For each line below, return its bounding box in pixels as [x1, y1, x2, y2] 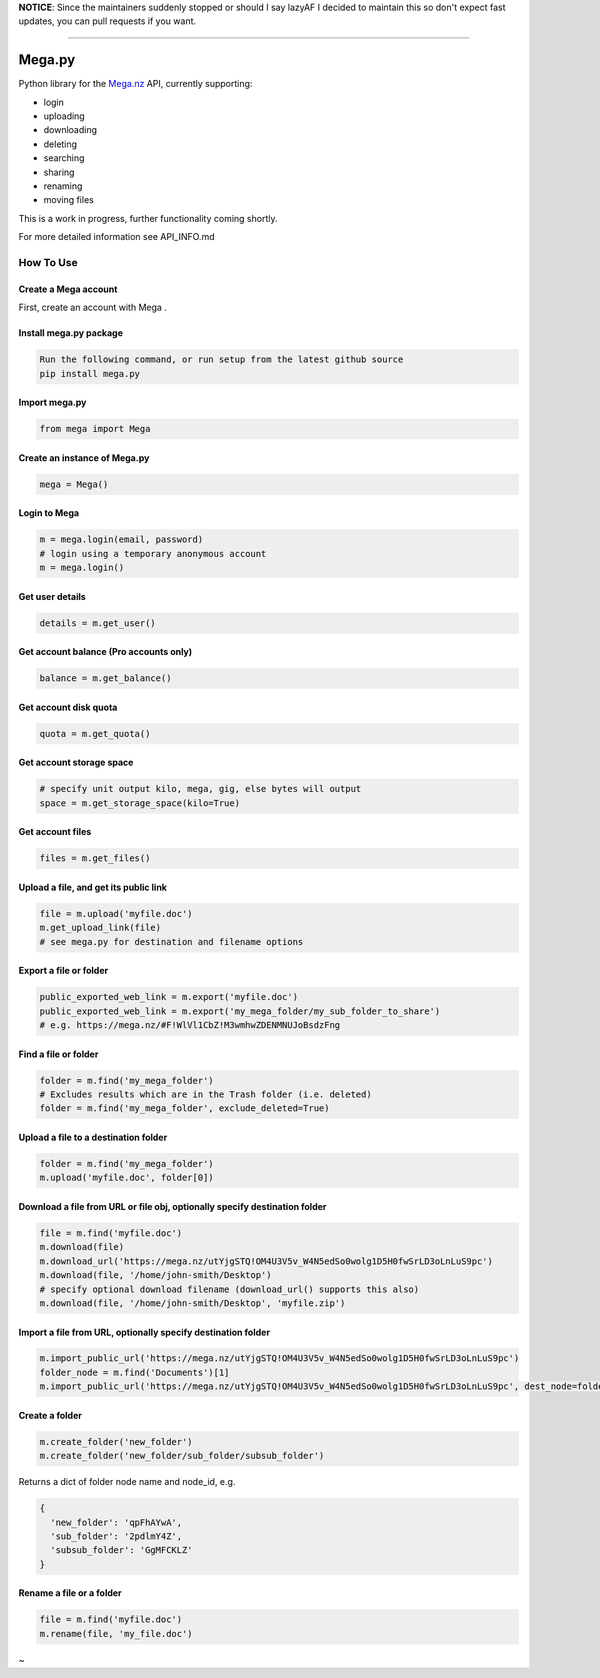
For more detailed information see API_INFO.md [18, 231, 215, 243]
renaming [43, 180, 83, 192]
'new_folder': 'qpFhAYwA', [50, 1516, 183, 1528]
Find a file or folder [18, 1048, 99, 1060]
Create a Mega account [18, 283, 118, 295]
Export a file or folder [18, 965, 109, 977]
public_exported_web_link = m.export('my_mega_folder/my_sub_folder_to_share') [39, 1005, 441, 1017]
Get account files [18, 826, 92, 838]
